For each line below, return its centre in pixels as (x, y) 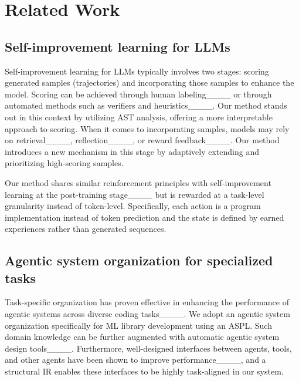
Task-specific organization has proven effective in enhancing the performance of (147, 302)
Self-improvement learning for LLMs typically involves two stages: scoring (137, 71)
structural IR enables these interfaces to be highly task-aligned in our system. (144, 371)
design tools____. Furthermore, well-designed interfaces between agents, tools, (148, 348)
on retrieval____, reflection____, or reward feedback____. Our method (142, 140)
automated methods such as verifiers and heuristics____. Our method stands (146, 105)
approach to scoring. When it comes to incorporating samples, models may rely (147, 128)
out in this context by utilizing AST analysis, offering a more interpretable (139, 117)
